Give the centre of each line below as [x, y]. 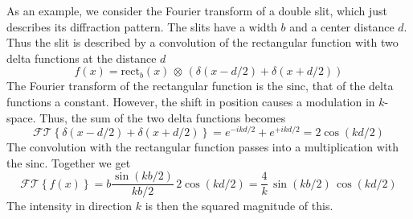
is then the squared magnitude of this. [239, 206]
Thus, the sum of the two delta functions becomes [163, 117]
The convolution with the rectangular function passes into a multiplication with [203, 147]
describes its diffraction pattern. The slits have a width [142, 26]
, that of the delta [350, 86]
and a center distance [342, 26]
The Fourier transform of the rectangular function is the [145, 86]
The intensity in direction [70, 206]
